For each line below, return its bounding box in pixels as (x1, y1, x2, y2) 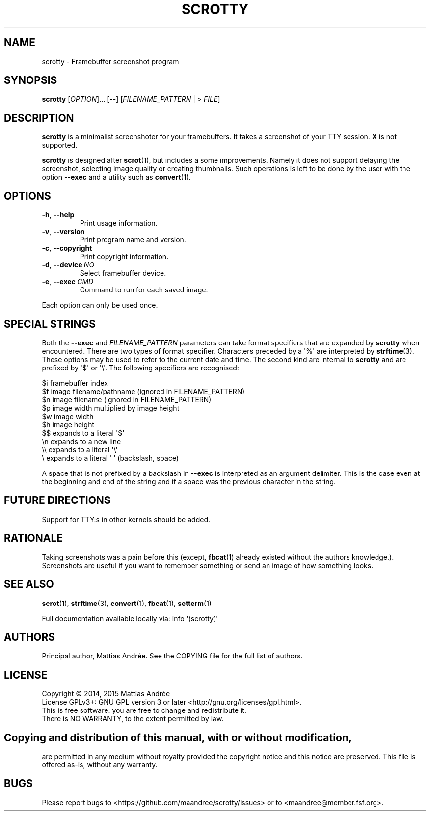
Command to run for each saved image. (80, 286, 208, 294)
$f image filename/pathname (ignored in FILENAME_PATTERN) (42, 387, 245, 395)
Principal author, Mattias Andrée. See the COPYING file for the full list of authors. (42, 652, 303, 660)
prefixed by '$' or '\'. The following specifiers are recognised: (42, 363, 239, 372)
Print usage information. (80, 219, 158, 228)
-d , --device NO (42, 261, 95, 269)
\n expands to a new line (42, 437, 121, 446)
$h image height (42, 420, 95, 429)
